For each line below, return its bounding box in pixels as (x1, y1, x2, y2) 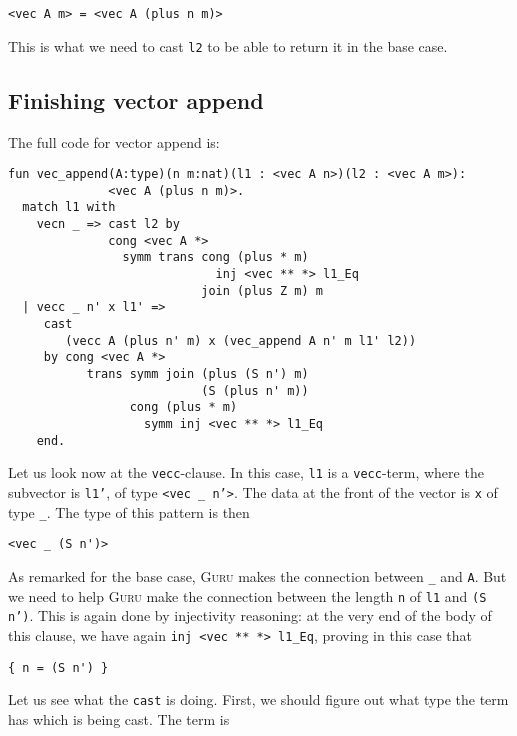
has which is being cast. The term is (8, 708, 230, 729)
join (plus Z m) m (201, 283, 323, 298)
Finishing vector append (8, 84, 264, 115)
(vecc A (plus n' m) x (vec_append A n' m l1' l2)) (65, 333, 417, 348)
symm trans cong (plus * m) (122, 250, 309, 265)
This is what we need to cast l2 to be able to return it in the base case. (8, 35, 448, 56)
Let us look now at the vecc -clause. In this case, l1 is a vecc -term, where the (8, 462, 484, 483)
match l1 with (22, 200, 116, 215)
